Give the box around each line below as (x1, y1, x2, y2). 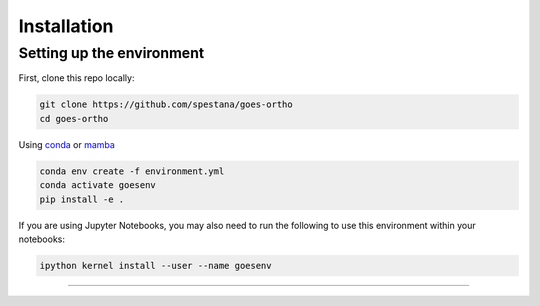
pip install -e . (39, 193, 125, 205)
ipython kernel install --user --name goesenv (39, 260, 272, 271)
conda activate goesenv (39, 180, 157, 191)
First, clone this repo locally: (18, 72, 135, 84)
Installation (18, 15, 114, 37)
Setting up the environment (18, 44, 205, 62)
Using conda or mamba (18, 138, 115, 150)
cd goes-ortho (39, 113, 109, 124)
